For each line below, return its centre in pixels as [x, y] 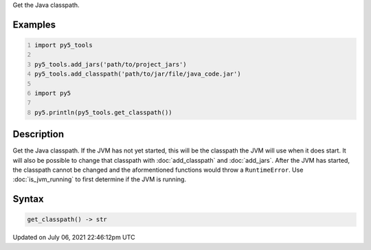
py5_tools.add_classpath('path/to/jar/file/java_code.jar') [138, 74]
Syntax [28, 199]
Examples [34, 24]
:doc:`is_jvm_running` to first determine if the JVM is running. [100, 179]
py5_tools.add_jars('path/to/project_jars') [111, 64]
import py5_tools [64, 45]
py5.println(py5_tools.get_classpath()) [103, 112]
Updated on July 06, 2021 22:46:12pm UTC [74, 238]
